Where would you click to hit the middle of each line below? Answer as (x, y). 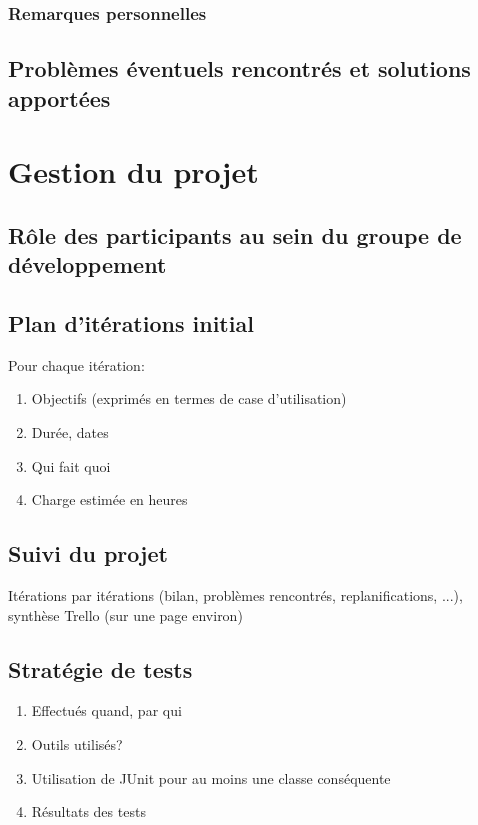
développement (87, 264)
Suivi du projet (88, 553)
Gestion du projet (133, 171)
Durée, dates (70, 431)
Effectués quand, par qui (106, 710)
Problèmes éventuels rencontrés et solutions (239, 68)
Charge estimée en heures (109, 499)
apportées (59, 97)
